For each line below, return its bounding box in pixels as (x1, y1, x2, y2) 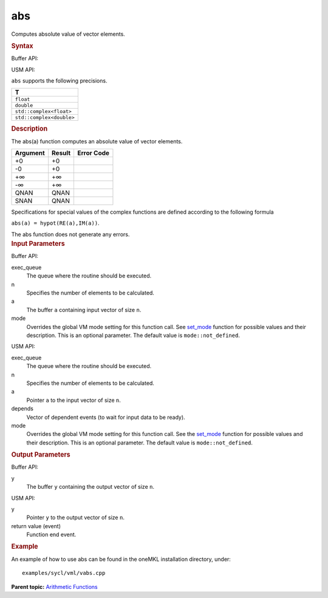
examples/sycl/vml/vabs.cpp (22, 569, 106, 577)
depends (11, 405, 33, 412)
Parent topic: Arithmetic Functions (11, 583, 98, 590)
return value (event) (11, 522, 61, 529)
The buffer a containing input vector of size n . (26, 306, 142, 313)
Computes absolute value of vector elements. (11, 30, 126, 38)
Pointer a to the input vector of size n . (26, 396, 121, 404)
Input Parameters (11, 240, 65, 248)
